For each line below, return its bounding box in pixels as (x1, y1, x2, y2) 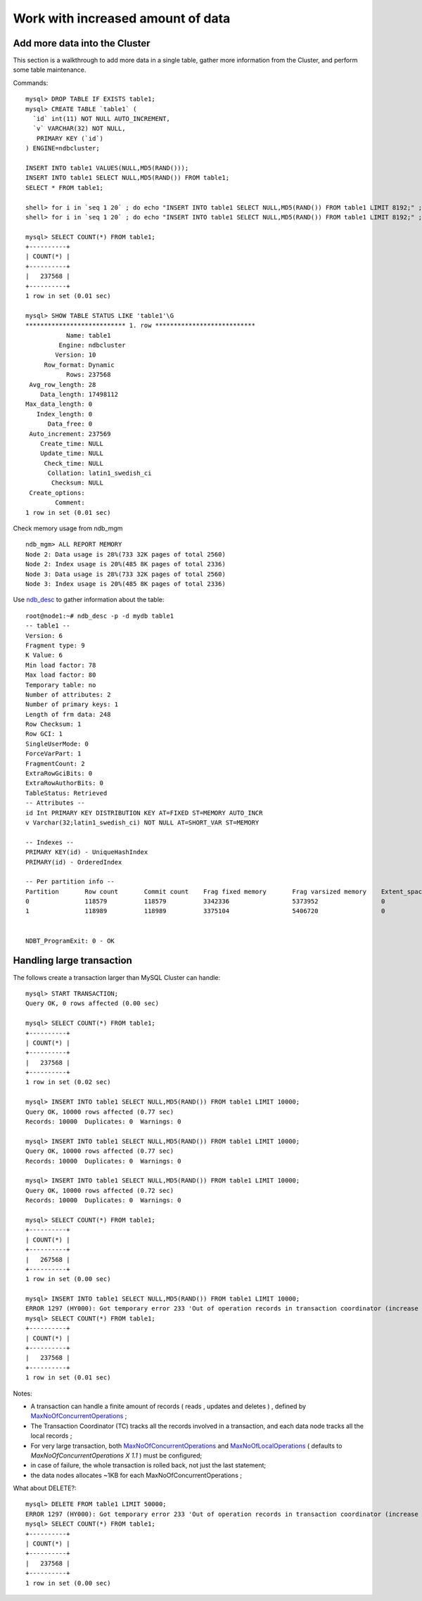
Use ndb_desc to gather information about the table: (13, 595, 165, 604)
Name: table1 (65, 331, 111, 339)
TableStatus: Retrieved (25, 789, 108, 797)
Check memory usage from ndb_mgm (13, 524, 123, 532)
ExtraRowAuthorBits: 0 (25, 779, 104, 787)
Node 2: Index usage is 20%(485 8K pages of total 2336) (25, 560, 226, 568)
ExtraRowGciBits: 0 (25, 770, 93, 777)
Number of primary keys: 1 (25, 701, 119, 708)
